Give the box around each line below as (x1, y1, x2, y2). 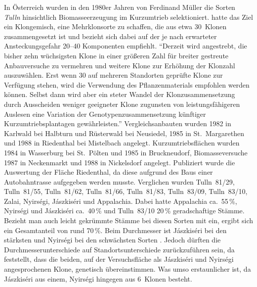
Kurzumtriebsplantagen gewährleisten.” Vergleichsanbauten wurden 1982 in (4, 118, 231, 129)
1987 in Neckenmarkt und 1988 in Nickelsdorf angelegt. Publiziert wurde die (4, 157, 235, 167)
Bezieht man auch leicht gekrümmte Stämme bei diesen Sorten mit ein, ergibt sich (4, 215, 254, 226)
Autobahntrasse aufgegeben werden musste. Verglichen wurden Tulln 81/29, (4, 176, 235, 187)
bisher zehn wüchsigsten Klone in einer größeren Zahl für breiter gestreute (4, 50, 229, 60)
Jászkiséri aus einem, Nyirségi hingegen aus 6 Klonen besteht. (4, 273, 192, 284)
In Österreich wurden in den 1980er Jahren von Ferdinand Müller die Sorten (4, 2, 235, 12)
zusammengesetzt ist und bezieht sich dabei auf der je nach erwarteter (4, 31, 217, 41)
